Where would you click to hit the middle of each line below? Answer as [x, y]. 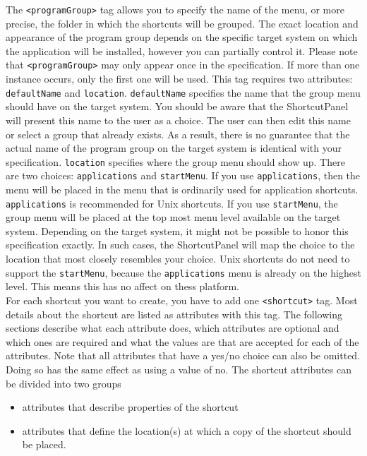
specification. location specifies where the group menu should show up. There [175, 161]
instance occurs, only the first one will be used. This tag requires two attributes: [179, 79]
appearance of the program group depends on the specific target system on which [182, 37]
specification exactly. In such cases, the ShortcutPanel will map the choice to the [180, 245]
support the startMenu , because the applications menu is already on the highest [183, 272]
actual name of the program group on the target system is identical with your [174, 148]
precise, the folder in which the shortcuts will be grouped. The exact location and [182, 23]
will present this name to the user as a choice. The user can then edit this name [178, 120]
